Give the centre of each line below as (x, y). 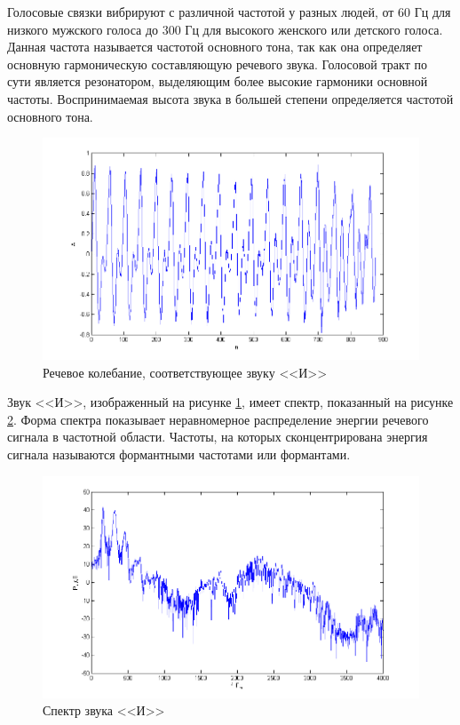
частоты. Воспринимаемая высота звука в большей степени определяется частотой (230, 98)
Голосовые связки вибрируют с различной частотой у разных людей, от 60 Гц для (229, 12)
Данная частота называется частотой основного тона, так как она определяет (215, 47)
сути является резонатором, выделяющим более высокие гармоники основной (218, 81)
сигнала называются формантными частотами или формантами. (179, 454)
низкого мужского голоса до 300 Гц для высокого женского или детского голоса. (225, 29)
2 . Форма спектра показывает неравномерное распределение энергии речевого (218, 419)
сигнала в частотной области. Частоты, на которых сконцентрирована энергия (218, 437)
